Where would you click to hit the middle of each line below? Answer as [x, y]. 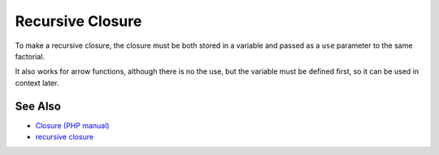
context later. [37, 83]
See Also [38, 106]
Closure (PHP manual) [72, 125]
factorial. [30, 56]
